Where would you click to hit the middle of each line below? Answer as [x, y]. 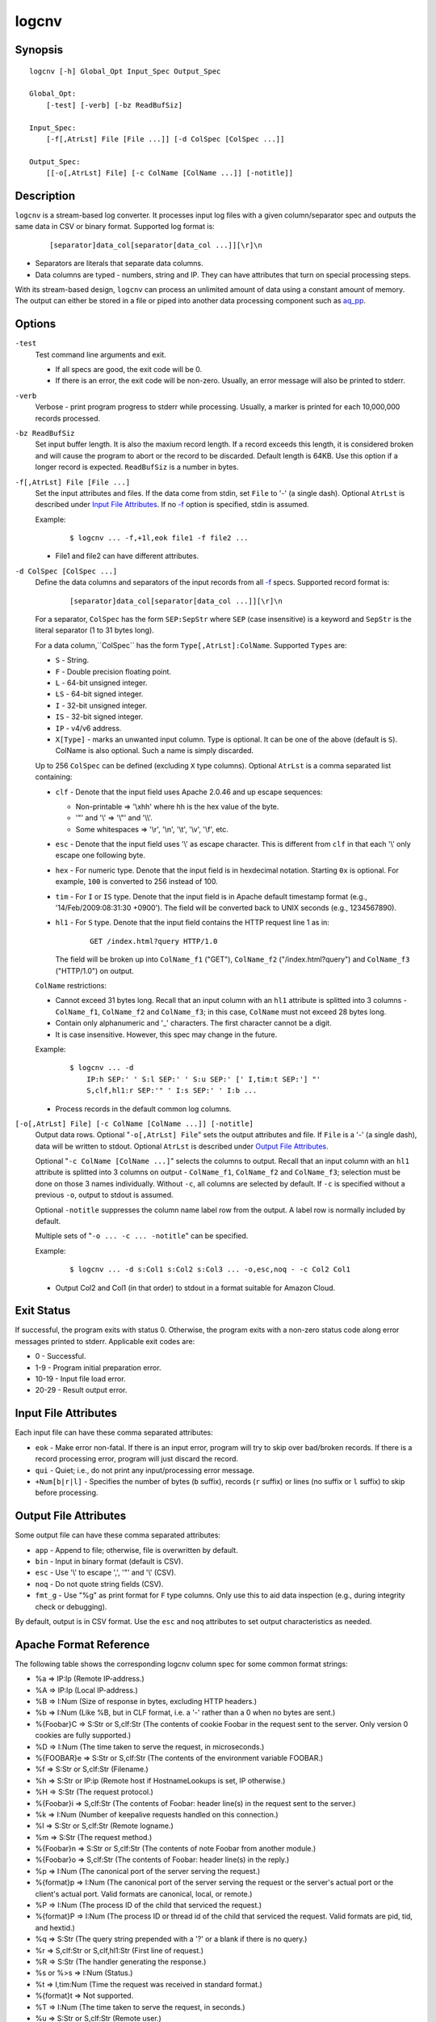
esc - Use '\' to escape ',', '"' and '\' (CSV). [106, 1572]
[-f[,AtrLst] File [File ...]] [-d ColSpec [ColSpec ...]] [165, 139]
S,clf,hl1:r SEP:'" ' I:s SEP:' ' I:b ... [172, 1091]
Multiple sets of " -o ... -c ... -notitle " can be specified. [142, 1236]
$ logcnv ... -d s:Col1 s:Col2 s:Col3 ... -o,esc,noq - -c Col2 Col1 [210, 1269]
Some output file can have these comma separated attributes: [118, 1535]
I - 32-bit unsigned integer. [101, 705]
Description [45, 195]
